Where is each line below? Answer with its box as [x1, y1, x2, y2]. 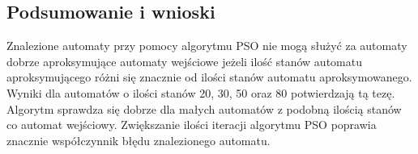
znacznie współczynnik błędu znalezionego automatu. [6, 131, 271, 148]
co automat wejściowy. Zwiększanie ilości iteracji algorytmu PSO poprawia [6, 116, 377, 133]
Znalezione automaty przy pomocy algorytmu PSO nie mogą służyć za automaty [6, 37, 407, 54]
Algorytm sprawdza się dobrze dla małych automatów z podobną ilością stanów [6, 100, 402, 117]
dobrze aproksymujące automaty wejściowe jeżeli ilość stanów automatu [6, 52, 362, 69]
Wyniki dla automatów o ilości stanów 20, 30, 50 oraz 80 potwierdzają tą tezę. [6, 84, 395, 101]
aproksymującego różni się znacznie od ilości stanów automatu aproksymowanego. [6, 69, 412, 85]
